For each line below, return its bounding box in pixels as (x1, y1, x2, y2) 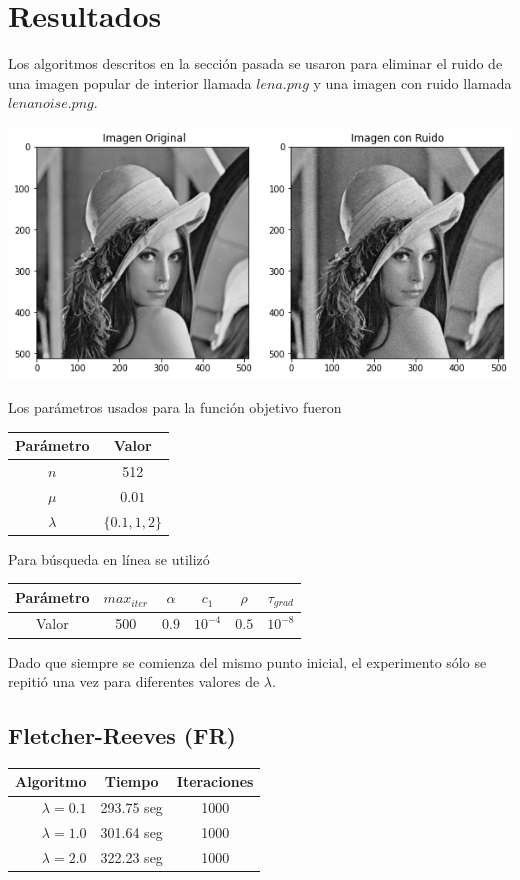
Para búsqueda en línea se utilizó (8, 548, 210, 569)
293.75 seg (100, 797, 163, 818)
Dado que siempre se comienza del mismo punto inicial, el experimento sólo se (8, 651, 487, 672)
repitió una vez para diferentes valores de (8, 671, 260, 692)
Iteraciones (176, 771, 254, 792)
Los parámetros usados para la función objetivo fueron (8, 396, 342, 417)
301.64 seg (100, 822, 163, 843)
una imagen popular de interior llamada (8, 72, 252, 93)
